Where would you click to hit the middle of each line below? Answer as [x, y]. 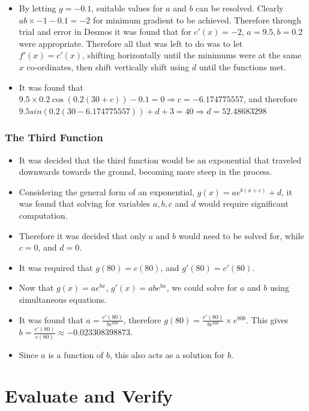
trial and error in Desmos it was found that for [105, 32]
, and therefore [270, 99]
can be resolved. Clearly [240, 8]
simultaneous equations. [63, 299]
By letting [37, 8]
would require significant [243, 203]
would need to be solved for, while [241, 235]
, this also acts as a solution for [167, 354]
